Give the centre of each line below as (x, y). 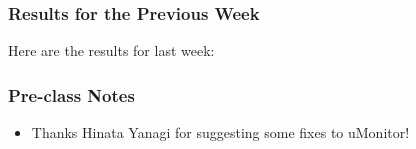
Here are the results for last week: (111, 50)
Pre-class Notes (71, 94)
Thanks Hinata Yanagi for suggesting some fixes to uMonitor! (220, 132)
